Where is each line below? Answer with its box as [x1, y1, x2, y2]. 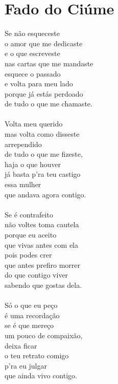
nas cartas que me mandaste [5, 58, 93, 68]
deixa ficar [5, 340, 37, 351]
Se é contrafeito [5, 209, 53, 220]
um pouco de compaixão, [5, 330, 83, 340]
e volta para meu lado [5, 78, 73, 89]
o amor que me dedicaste [5, 38, 83, 48]
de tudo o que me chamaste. [5, 98, 92, 109]
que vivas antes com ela [5, 239, 79, 250]
